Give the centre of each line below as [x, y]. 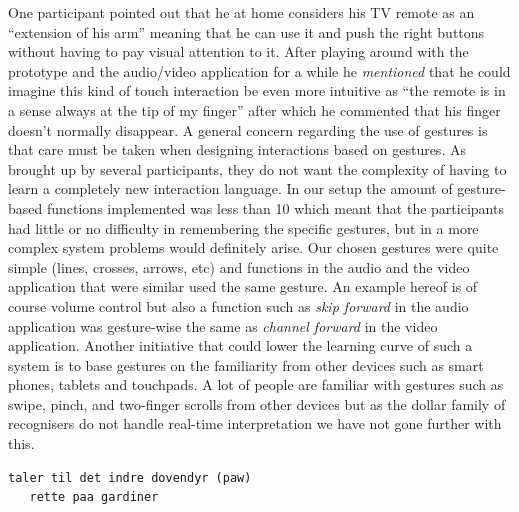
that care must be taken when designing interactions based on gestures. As [237, 149]
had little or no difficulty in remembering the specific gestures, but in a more [243, 227]
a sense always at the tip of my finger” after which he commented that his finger [254, 109]
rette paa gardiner [94, 497]
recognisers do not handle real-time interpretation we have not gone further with [255, 423]
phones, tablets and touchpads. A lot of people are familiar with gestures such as [256, 384]
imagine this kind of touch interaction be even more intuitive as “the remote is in [257, 90]
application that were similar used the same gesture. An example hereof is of [243, 286]
